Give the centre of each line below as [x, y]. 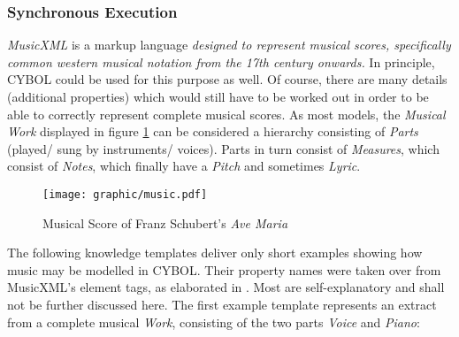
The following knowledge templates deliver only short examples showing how [215, 253]
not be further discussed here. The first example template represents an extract [222, 304]
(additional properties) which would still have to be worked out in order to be [218, 96]
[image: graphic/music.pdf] [125, 194]
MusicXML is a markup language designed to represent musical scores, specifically [229, 45]
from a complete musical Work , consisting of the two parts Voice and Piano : [214, 322]
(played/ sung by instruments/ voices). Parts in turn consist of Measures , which [223, 148]
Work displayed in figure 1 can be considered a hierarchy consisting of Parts [213, 131]
